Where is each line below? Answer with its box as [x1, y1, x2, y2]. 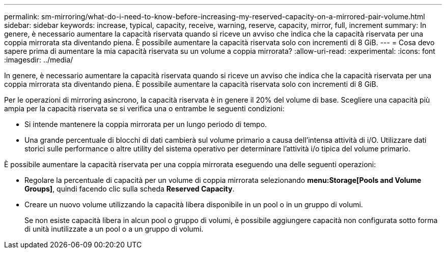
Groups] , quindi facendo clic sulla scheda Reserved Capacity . [24, 184, 235, 193]
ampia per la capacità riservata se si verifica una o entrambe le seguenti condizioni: [4, 104, 285, 113]
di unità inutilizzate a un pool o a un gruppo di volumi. [24, 225, 204, 233]
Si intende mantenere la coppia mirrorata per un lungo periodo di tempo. [24, 120, 267, 129]
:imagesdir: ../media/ [4, 55, 73, 64]
